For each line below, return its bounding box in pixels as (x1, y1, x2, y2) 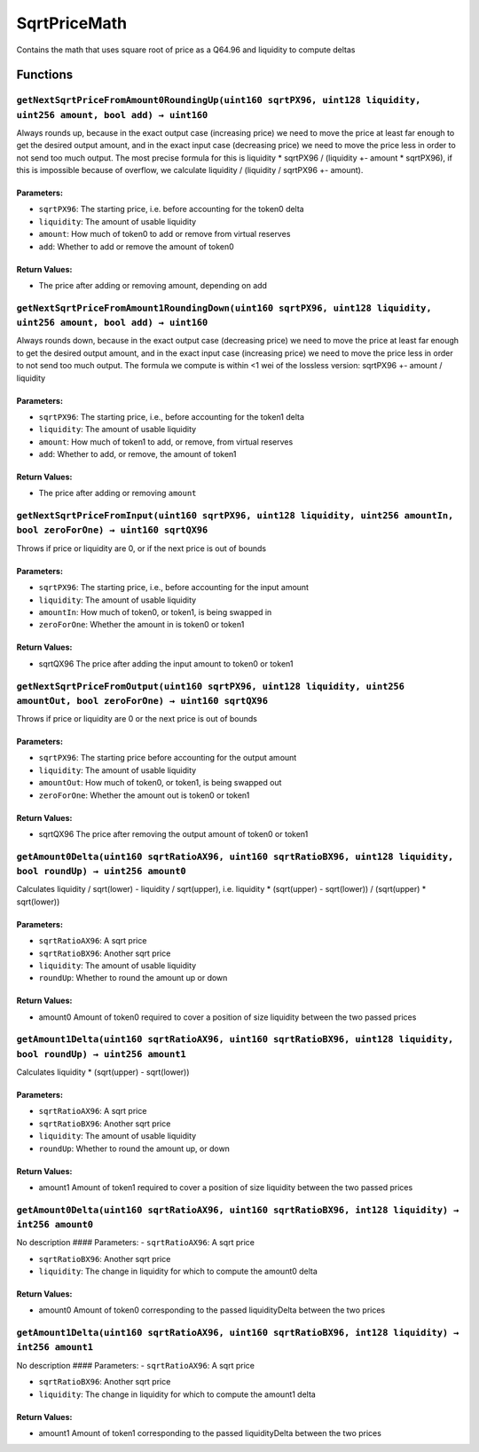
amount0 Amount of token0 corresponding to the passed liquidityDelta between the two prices (38, 1305, 386, 1315)
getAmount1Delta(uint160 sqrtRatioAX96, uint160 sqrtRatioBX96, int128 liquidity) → (16, 1327, 459, 1339)
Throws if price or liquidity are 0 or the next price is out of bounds (16, 714, 257, 724)
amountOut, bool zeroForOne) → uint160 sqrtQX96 (16, 695, 269, 706)
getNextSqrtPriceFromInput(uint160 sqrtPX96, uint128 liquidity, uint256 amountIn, (16, 510, 454, 522)
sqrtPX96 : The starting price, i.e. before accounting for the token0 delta (38, 204, 305, 215)
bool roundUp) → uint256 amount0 (16, 865, 186, 877)
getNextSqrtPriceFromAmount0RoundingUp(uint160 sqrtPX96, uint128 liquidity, (16, 94, 421, 107)
